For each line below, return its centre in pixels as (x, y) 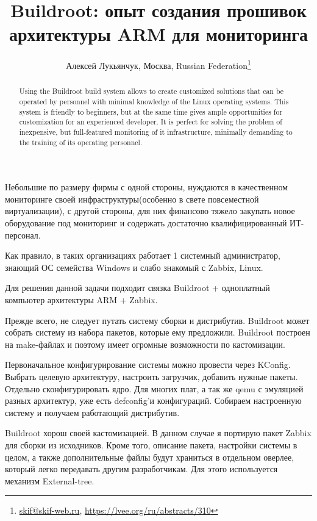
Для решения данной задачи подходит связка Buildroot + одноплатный (137, 288)
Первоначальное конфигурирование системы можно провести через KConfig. (148, 365)
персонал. (23, 235)
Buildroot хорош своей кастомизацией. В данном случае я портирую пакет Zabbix (158, 433)
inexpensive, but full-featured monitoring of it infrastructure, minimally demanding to (156, 131)
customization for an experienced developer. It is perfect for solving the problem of (151, 122)
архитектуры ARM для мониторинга (158, 34)
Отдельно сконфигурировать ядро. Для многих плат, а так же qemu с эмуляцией (154, 388)
